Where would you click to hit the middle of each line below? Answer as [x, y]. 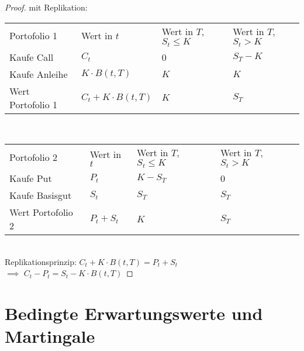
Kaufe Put [31, 178]
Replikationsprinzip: [41, 261]
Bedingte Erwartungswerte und [134, 313]
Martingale [50, 336]
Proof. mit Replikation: [46, 7]
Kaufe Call [32, 57]
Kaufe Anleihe [39, 74]
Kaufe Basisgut [41, 195]
